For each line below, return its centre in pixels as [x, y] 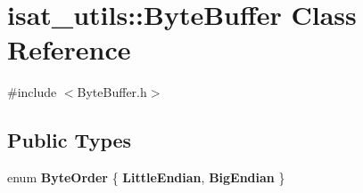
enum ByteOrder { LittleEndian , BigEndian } [146, 177]
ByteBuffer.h [112, 92]
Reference [69, 49]
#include [32, 92]
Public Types [70, 140]
